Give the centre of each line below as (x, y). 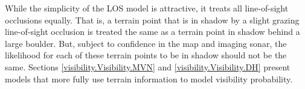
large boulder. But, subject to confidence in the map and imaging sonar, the (146, 43)
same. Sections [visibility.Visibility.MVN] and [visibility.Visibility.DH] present (148, 66)
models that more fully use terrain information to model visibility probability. (149, 78)
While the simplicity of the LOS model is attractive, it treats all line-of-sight (147, 8)
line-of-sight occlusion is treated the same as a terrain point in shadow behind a (152, 32)
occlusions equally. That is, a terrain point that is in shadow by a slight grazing (152, 20)
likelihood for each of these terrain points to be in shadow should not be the (146, 55)
